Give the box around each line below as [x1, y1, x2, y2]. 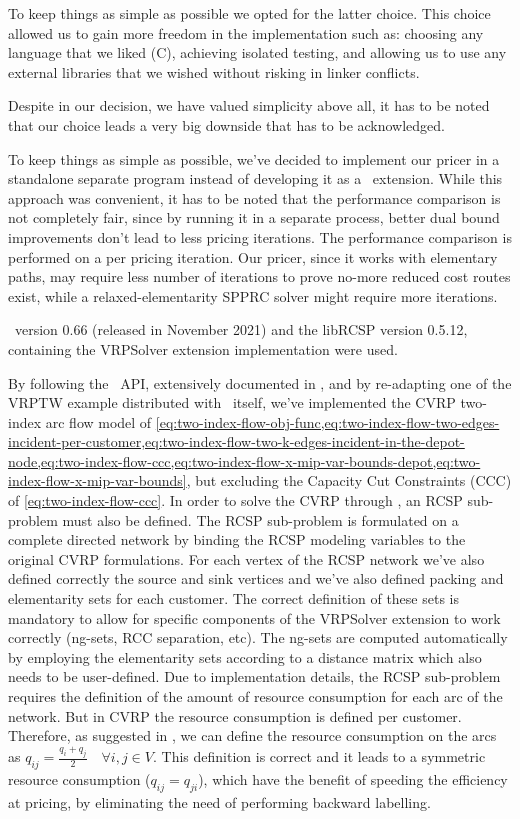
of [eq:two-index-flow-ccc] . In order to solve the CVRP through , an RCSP [8, 490, 463, 511]
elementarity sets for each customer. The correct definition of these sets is [8, 588, 459, 609]
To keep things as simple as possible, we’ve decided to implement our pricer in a [8, 148, 500, 169]
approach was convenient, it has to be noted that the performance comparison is [8, 187, 501, 208]
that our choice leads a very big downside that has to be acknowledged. [8, 114, 446, 135]
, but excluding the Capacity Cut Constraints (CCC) [186, 470, 512, 491]
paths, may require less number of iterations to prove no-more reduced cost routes [8, 266, 511, 287]
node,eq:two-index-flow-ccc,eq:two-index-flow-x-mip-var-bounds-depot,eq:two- [8, 450, 481, 471]
